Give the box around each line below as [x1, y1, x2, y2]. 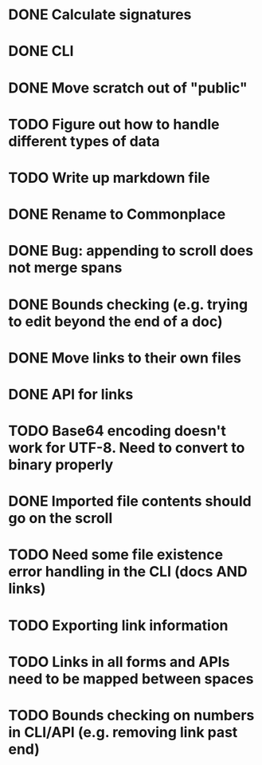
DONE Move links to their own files [8, 349, 241, 367]
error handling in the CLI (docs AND [8, 563, 248, 581]
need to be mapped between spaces [8, 669, 254, 688]
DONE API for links [8, 385, 134, 403]
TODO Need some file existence [8, 545, 224, 564]
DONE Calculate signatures [8, 6, 192, 24]
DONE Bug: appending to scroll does [8, 242, 253, 260]
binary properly [8, 456, 114, 474]
